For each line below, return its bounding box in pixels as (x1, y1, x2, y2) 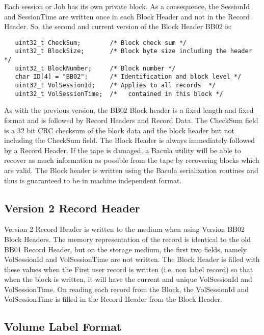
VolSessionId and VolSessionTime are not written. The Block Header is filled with (4, 254, 260, 265)
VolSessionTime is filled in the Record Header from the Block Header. (4, 294, 223, 304)
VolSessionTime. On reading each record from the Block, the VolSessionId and (4, 283, 249, 294)
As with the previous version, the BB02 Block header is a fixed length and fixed (4, 105, 254, 115)
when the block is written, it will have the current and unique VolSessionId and (4, 274, 252, 284)
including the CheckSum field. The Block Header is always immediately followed (4, 135, 255, 146)
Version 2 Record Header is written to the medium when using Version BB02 (4, 224, 245, 234)
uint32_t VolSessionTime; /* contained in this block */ (15, 90, 223, 98)
